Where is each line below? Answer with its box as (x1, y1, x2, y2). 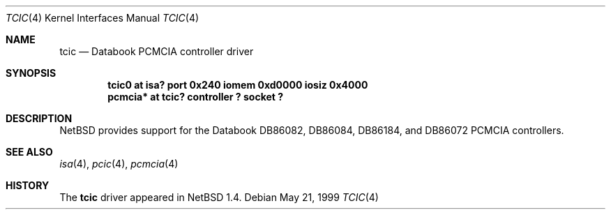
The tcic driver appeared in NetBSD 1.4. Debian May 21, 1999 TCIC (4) (59, 191, 379, 203)
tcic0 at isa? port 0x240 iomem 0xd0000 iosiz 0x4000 (107, 79, 368, 91)
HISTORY (6, 179, 50, 191)
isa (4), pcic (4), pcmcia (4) (59, 158, 179, 170)
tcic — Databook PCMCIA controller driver (59, 45, 254, 57)
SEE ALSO (6, 146, 53, 158)
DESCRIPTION (6, 112, 73, 124)
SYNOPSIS (6, 67, 56, 79)
